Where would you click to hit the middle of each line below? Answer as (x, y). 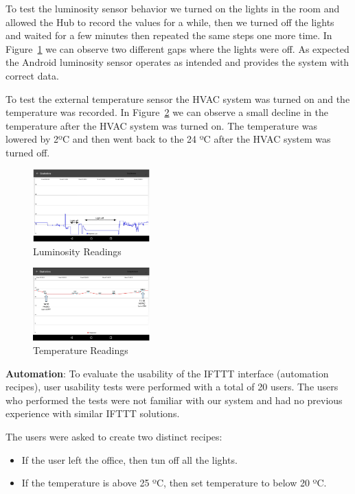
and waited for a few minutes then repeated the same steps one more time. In (169, 35)
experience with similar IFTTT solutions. (93, 413)
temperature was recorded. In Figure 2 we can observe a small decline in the (167, 112)
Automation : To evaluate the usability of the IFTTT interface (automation (167, 373)
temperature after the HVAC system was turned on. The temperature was (161, 125)
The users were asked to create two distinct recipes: (114, 437)
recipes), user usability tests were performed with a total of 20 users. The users (172, 387)
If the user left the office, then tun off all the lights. (129, 459)
